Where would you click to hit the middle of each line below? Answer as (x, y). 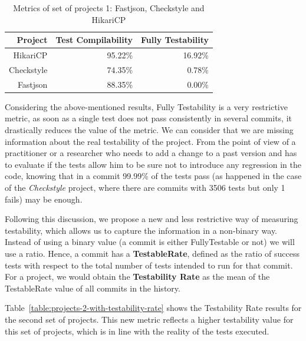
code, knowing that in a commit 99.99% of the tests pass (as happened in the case (153, 176)
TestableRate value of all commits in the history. (93, 288)
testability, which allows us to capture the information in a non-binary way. (141, 230)
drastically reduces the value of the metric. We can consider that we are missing (149, 130)
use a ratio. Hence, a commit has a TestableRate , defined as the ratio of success (152, 253)
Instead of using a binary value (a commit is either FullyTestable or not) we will (150, 242)
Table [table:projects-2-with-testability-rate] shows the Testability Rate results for (153, 308)
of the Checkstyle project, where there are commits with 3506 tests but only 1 (145, 187)
